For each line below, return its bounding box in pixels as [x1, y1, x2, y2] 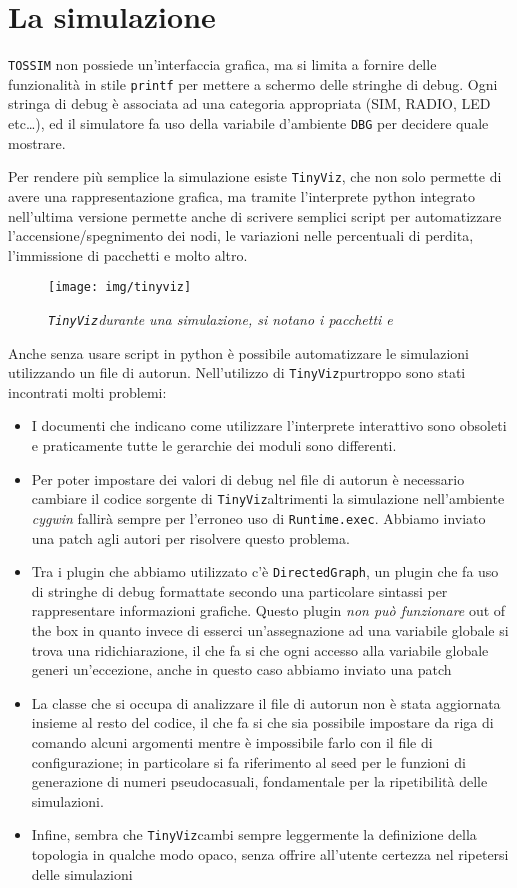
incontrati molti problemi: [8, 381, 167, 402]
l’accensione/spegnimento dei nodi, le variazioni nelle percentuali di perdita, [8, 225, 474, 246]
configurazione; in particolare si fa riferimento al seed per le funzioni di [31, 751, 466, 772]
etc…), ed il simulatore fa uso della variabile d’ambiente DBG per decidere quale [8, 113, 489, 134]
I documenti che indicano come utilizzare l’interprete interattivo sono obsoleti [31, 415, 507, 436]
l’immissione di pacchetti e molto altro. [8, 244, 248, 265]
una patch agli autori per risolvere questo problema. [31, 527, 350, 548]
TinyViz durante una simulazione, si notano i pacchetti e [48, 308, 393, 329]
